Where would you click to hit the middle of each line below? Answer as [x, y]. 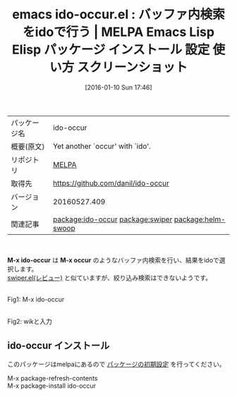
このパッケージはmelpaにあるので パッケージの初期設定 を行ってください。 [116, 364]
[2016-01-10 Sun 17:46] [119, 87]
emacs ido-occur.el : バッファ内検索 [119, 14]
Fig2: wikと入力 [30, 321]
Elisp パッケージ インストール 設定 [111, 50]
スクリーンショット [133, 67]
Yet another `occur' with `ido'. [102, 146]
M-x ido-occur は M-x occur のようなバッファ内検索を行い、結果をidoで [114, 260]
